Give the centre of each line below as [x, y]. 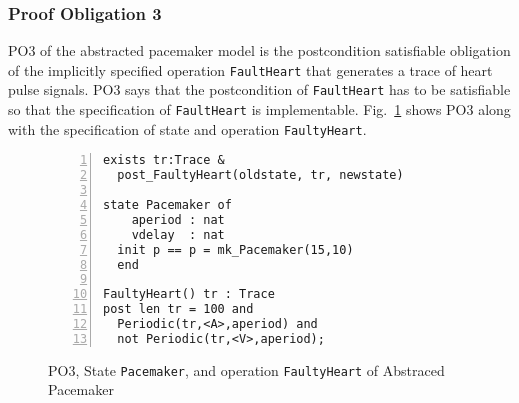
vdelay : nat [178, 234]
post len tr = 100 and [178, 309]
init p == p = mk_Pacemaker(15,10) [235, 249]
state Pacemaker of [167, 205]
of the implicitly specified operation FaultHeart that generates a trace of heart [250, 69]
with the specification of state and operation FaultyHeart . [187, 128]
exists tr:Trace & [164, 160]
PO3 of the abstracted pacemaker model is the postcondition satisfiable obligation [259, 50]
